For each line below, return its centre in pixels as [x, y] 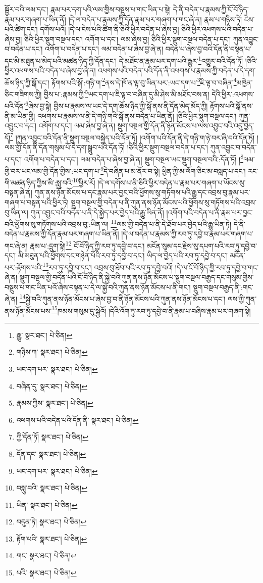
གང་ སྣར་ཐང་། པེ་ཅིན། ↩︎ [46, 555]
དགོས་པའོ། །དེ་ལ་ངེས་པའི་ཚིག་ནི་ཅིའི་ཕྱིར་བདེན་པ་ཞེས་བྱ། [110, 29]
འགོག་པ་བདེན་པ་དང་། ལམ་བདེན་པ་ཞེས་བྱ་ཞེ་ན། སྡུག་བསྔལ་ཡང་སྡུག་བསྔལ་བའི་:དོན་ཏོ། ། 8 [134, 158]
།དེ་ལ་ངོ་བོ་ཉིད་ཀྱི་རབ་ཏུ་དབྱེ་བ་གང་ [217, 267]
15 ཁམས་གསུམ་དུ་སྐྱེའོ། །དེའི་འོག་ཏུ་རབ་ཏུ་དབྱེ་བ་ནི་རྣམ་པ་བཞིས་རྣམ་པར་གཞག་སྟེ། [151, 310]
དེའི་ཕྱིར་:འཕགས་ [233, 94]
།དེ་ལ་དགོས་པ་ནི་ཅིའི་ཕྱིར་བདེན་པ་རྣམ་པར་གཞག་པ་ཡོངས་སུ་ [172, 182]
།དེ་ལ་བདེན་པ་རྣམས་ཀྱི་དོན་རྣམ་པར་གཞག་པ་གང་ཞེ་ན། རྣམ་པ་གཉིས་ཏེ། [155, 19]
